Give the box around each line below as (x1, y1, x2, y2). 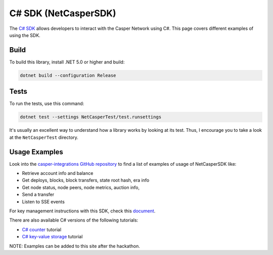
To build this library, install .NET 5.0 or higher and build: (9, 59, 125, 65)
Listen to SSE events (22, 198, 65, 205)
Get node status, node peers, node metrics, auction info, (22, 184, 140, 190)
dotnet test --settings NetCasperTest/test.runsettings (20, 114, 162, 120)
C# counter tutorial (22, 226, 62, 233)
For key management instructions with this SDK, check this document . (9, 208, 156, 214)
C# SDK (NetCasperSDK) (9, 8, 116, 19)
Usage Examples (9, 148, 63, 156)
